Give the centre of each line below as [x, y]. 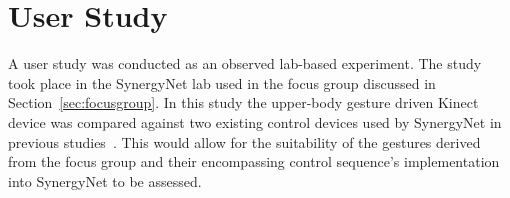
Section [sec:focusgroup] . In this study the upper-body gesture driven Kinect [243, 102]
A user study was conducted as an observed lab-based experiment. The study [245, 63]
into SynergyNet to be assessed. [105, 180]
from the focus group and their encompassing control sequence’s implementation [254, 161]
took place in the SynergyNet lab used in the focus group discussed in [222, 82]
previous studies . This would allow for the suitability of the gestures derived [244, 141]
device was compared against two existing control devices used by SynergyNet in [255, 121]
